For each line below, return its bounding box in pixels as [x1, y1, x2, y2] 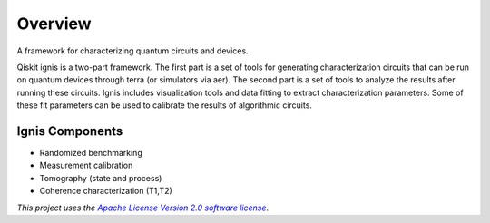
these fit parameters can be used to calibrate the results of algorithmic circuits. [16, 100, 313, 111]
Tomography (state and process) [39, 172, 162, 183]
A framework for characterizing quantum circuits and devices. [16, 45, 249, 56]
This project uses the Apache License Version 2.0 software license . [16, 202, 269, 213]
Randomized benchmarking [39, 148, 142, 159]
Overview [16, 14, 92, 34]
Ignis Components [16, 123, 123, 139]
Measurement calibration [39, 160, 133, 171]
